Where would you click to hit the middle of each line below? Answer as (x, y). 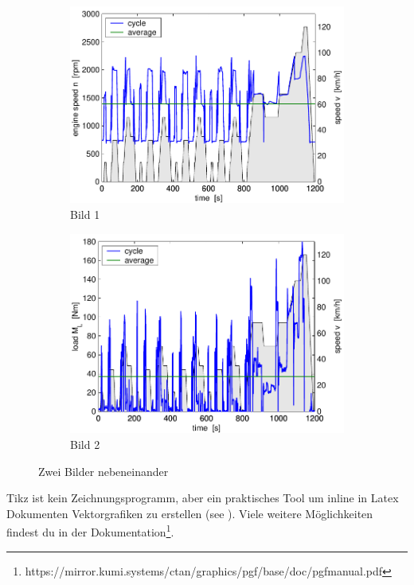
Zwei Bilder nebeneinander (103, 471)
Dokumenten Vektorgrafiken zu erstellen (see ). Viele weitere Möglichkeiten (190, 513)
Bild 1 (85, 214)
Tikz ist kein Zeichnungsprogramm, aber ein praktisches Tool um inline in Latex (203, 498)
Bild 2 (85, 444)
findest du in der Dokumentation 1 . (90, 530)
